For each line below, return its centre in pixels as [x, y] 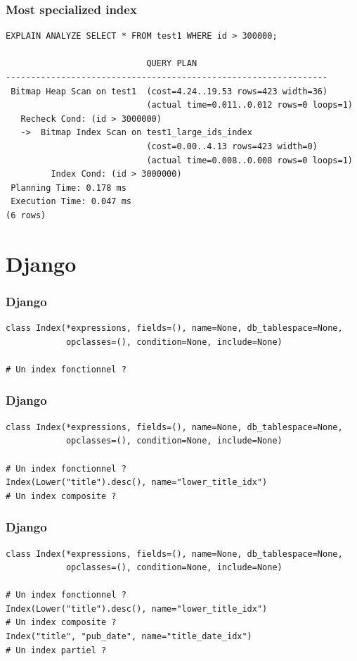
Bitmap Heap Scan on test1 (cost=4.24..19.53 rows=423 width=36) [169, 91]
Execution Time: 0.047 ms [71, 202]
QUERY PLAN [172, 64]
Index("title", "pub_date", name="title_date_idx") [129, 637]
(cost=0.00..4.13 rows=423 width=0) [232, 146]
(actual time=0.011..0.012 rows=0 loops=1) [249, 105]
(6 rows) [26, 215]
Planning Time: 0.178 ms [69, 188]
